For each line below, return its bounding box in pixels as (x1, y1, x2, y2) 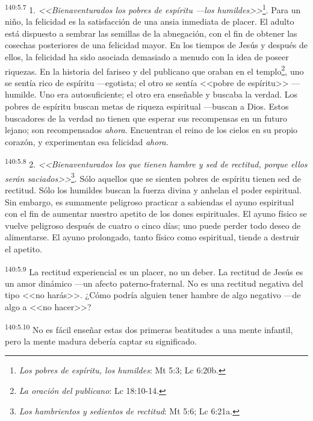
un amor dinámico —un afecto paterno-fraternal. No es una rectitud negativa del (5, 276, 303, 289)
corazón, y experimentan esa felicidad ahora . (5, 135, 169, 148)
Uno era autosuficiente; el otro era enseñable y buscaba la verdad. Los (39, 88, 297, 101)
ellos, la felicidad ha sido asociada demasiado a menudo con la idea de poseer (5, 51, 289, 63)
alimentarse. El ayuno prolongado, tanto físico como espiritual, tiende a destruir (5, 231, 300, 243)
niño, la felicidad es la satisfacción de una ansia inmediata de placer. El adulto (5, 15, 294, 28)
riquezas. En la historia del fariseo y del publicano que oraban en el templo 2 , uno (5, 63, 304, 77)
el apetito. (5, 242, 42, 255)
